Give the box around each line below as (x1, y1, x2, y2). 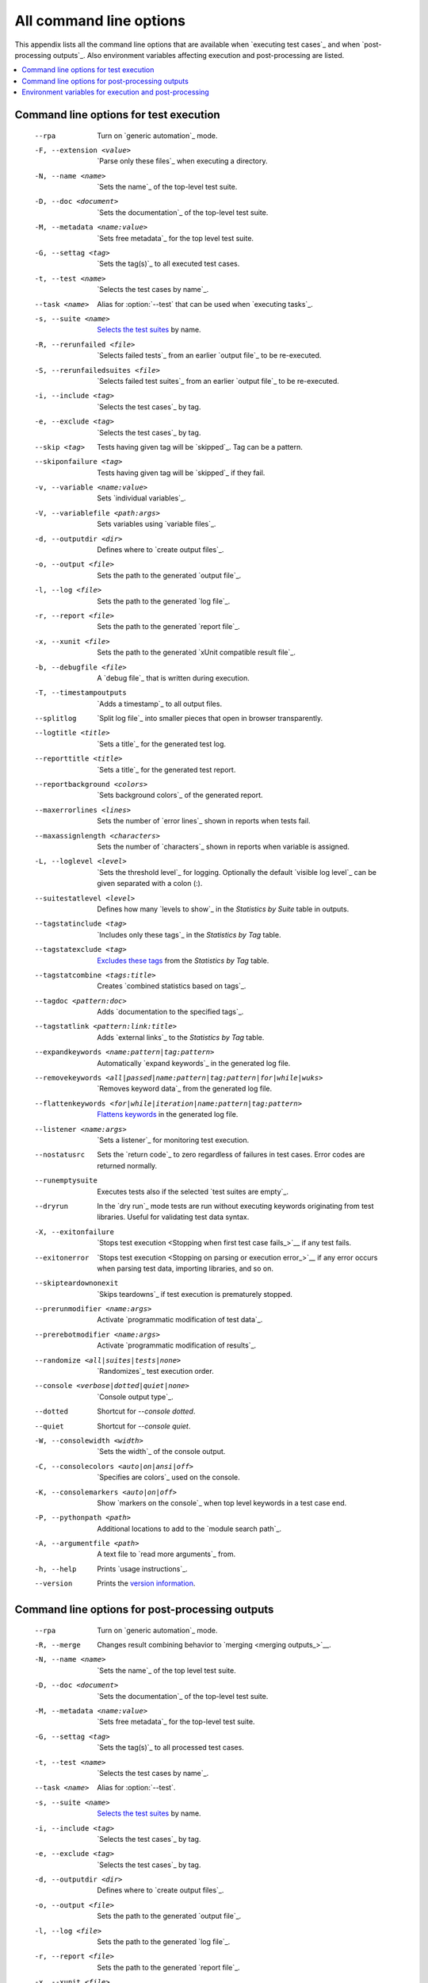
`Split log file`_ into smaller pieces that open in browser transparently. (97, 714, 323, 723)
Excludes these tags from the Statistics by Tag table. (97, 956, 269, 965)
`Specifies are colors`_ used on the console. (97, 1472, 241, 1482)
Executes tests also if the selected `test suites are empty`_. (97, 1187, 289, 1196)
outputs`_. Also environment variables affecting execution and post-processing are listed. (52, 50, 345, 59)
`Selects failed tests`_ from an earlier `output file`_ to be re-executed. (97, 351, 322, 360)
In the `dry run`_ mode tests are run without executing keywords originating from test (97, 1201, 374, 1210)
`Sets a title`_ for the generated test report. (97, 765, 236, 774)
